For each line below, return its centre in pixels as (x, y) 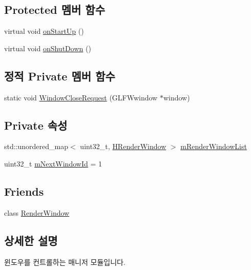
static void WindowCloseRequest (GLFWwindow (81, 97)
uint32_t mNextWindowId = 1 (53, 163)
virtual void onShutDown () (48, 48)
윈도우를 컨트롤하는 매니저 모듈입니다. (65, 262)
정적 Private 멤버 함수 (60, 76)
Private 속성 (36, 125)
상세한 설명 (31, 240)
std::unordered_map (36, 146)
